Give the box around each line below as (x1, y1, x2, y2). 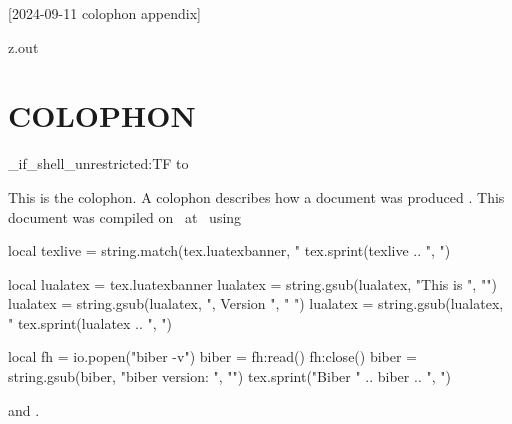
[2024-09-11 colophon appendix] (8, 3, 201, 23)
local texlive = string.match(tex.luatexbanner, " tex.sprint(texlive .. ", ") (8, 240, 451, 261)
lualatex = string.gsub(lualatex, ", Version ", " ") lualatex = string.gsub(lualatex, (8, 293, 504, 314)
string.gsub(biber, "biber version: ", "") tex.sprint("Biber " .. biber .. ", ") (8, 366, 451, 387)
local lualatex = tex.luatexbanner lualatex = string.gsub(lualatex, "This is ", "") (8, 273, 497, 294)
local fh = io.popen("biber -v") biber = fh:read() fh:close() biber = (8, 346, 418, 367)
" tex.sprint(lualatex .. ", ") (8, 312, 173, 333)
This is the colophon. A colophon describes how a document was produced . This (8, 186, 505, 207)
